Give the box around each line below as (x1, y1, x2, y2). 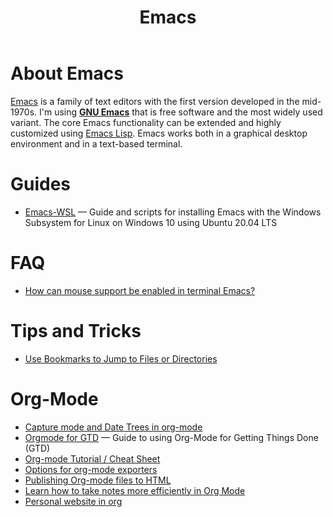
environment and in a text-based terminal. (10, 137, 183, 150)
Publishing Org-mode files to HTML (24, 474, 172, 486)
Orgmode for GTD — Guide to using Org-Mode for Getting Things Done (24, 431, 319, 443)
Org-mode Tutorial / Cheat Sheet (24, 452, 161, 465)
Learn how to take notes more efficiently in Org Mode (24, 484, 246, 496)
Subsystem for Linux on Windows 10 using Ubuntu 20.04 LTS (24, 216, 278, 228)
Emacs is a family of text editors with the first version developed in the (10, 95, 300, 107)
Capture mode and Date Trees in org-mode (24, 421, 203, 433)
